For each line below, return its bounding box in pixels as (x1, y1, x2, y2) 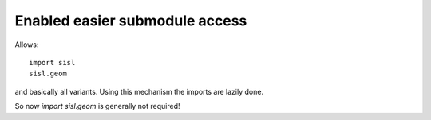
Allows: (14, 40, 39, 49)
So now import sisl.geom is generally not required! (14, 102, 180, 111)
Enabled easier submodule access (14, 12, 247, 29)
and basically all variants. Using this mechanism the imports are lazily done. (14, 87, 263, 96)
